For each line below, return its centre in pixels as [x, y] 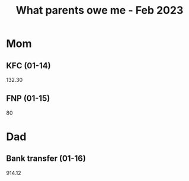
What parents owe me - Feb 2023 [100, 10]
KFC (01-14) [29, 66]
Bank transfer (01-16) [46, 159]
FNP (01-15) [28, 99]
